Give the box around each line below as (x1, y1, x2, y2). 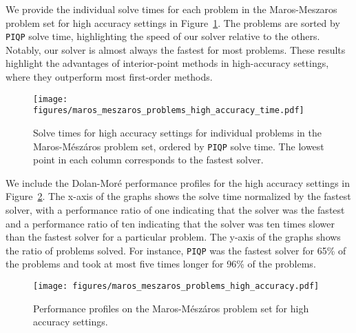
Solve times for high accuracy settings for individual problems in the (33, 125, 322, 139)
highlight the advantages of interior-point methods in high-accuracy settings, (6, 56, 329, 70)
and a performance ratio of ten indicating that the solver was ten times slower (6, 216, 335, 230)
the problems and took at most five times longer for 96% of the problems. (6, 256, 316, 271)
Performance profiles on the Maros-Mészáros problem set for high (33, 301, 309, 315)
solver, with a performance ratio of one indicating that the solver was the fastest (6, 202, 345, 216)
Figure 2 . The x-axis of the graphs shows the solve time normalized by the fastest (6, 189, 351, 203)
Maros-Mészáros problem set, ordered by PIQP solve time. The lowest (33, 139, 324, 153)
